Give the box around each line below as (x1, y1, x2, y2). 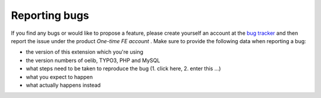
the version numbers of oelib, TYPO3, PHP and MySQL (26, 57, 160, 64)
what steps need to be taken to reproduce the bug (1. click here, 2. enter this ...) (26, 65, 221, 72)
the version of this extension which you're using (26, 48, 144, 55)
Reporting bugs (11, 9, 89, 22)
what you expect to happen (26, 73, 93, 80)
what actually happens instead (26, 81, 101, 89)
